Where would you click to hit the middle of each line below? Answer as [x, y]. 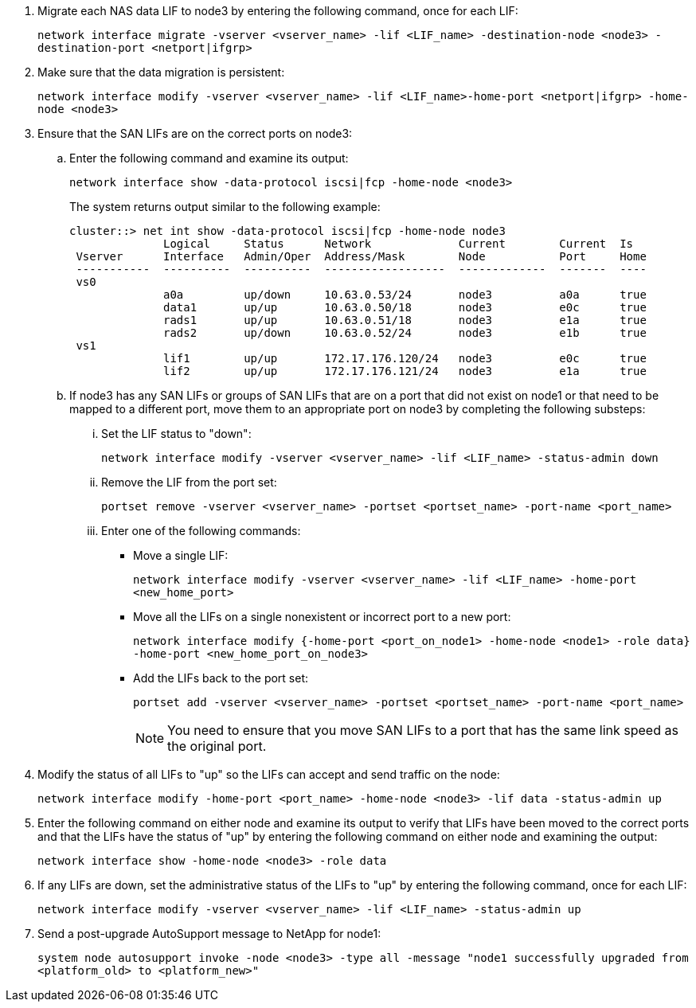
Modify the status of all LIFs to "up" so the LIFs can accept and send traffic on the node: [269, 774]
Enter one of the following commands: [201, 531]
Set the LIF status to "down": [176, 434]
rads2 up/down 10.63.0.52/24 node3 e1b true [405, 333]
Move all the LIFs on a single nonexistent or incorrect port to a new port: [322, 617]
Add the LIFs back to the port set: [221, 678]
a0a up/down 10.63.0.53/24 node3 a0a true [405, 295]
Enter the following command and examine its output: [209, 158]
